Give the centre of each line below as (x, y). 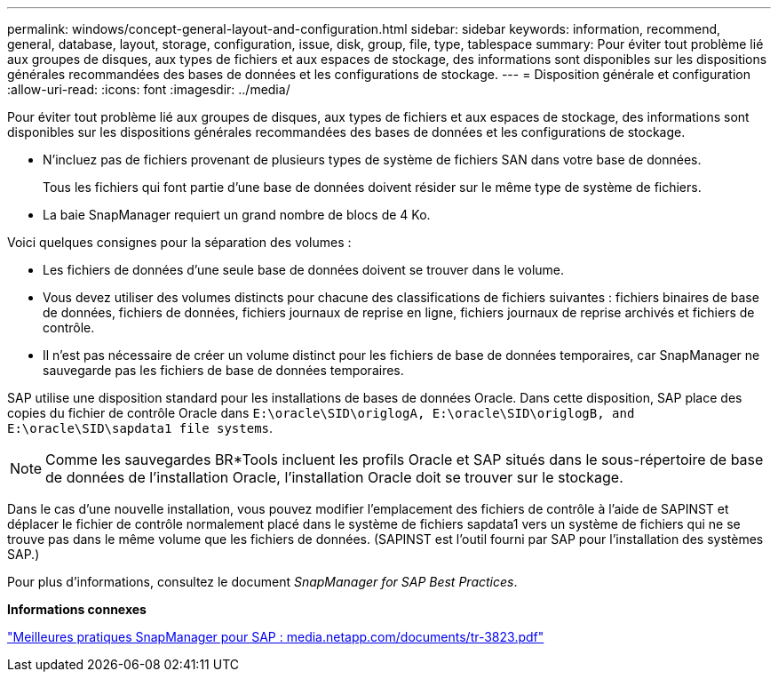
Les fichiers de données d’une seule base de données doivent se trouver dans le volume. (304, 270)
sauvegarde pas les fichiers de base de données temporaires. (223, 370)
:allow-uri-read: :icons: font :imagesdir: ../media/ (149, 89)
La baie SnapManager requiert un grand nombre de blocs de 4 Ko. (237, 215)
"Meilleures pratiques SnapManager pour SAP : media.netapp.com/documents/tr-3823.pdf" (276, 637)
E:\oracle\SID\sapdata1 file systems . (140, 428)
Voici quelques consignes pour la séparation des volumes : (179, 242)
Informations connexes (77, 609)
